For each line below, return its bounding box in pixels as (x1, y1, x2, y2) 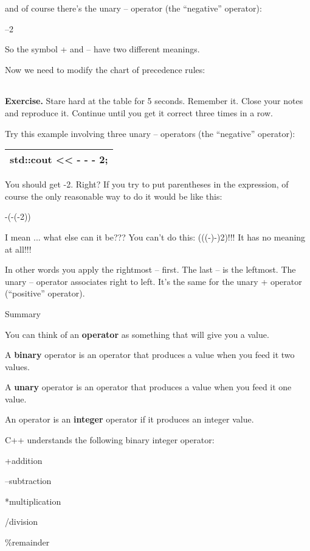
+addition (5, 454, 43, 466)
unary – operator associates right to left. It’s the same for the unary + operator (5, 275, 302, 287)
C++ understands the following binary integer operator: (5, 433, 215, 446)
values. (5, 360, 30, 373)
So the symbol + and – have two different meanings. (5, 43, 200, 55)
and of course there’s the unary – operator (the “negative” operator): (5, 2, 262, 14)
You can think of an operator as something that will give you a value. (5, 328, 269, 340)
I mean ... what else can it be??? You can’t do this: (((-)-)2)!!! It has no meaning (5, 230, 306, 243)
